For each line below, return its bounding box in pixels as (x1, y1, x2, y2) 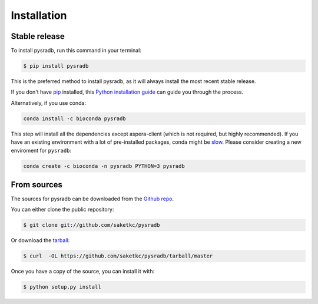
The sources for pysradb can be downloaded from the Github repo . (11, 195, 174, 203)
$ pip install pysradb (23, 62, 89, 70)
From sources (11, 180, 63, 190)
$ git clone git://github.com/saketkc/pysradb (23, 222, 160, 229)
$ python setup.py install (23, 283, 101, 290)
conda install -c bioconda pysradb (23, 115, 126, 122)
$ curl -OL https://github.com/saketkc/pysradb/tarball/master (23, 253, 213, 259)
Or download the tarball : (11, 237, 70, 244)
